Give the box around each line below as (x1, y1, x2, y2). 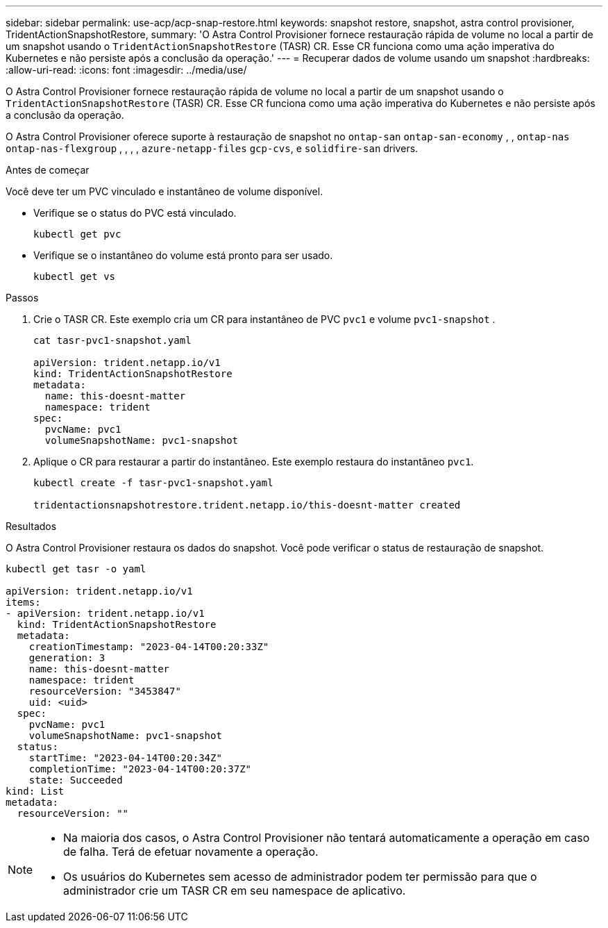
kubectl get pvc (33, 229, 121, 240)
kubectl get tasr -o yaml (6, 563, 146, 574)
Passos (6, 292, 39, 304)
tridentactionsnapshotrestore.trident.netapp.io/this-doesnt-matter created (33, 499, 461, 511)
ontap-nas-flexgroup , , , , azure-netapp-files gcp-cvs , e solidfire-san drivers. (6, 142, 419, 154)
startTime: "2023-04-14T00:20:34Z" (28, 752, 222, 763)
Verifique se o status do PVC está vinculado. (33, 207, 237, 219)
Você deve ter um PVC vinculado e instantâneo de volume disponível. (6, 185, 323, 197)
